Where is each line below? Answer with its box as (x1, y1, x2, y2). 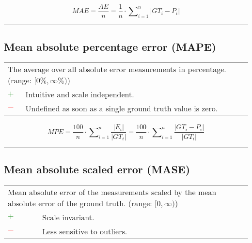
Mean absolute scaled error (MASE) (4, 161, 190, 176)
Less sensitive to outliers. (42, 225, 127, 237)
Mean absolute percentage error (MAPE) (4, 39, 216, 54)
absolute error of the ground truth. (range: (8, 197, 152, 209)
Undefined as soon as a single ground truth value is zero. (25, 103, 218, 114)
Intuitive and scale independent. (25, 89, 134, 100)
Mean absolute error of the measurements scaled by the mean (8, 186, 217, 197)
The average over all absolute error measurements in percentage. (8, 63, 226, 75)
